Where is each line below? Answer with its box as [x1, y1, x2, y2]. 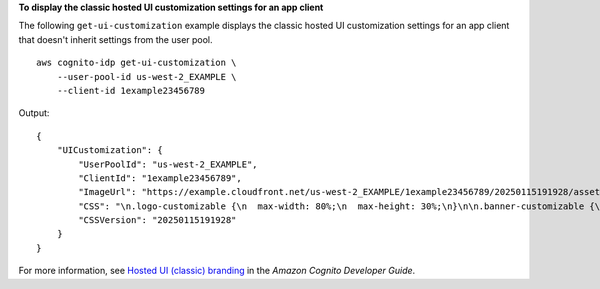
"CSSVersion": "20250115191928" [78, 215, 237, 226]
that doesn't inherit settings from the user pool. [18, 33, 214, 45]
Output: [18, 107, 50, 119]
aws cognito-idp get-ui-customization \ [36, 57, 237, 69]
